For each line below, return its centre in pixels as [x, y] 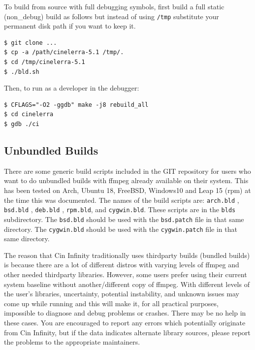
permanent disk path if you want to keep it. [70, 26]
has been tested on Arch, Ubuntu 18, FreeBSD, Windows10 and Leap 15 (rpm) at [127, 190]
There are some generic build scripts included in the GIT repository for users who [127, 171]
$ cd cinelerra [29, 114]
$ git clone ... [31, 43]
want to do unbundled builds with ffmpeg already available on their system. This [126, 180]
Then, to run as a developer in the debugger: [72, 88]
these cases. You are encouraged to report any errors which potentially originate [125, 322]
